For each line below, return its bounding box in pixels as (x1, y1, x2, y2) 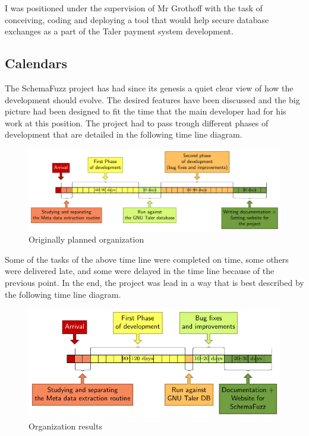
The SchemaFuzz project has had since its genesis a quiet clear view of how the (5, 81, 294, 94)
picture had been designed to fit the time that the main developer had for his (5, 105, 286, 117)
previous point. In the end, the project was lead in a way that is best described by (5, 276, 304, 289)
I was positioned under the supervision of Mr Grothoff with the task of (5, 2, 263, 14)
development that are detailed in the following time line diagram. (5, 128, 242, 141)
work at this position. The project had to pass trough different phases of (5, 116, 269, 129)
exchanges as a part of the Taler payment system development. (5, 25, 234, 37)
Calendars (5, 54, 68, 72)
